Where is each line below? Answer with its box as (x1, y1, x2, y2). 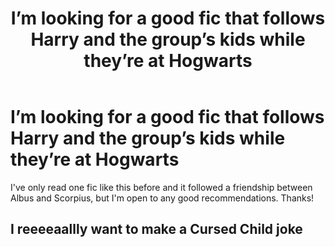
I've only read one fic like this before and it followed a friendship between (10, 181, 313, 193)
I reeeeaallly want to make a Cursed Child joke (10, 221, 303, 238)
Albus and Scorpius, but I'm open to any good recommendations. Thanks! (10, 192, 315, 204)
